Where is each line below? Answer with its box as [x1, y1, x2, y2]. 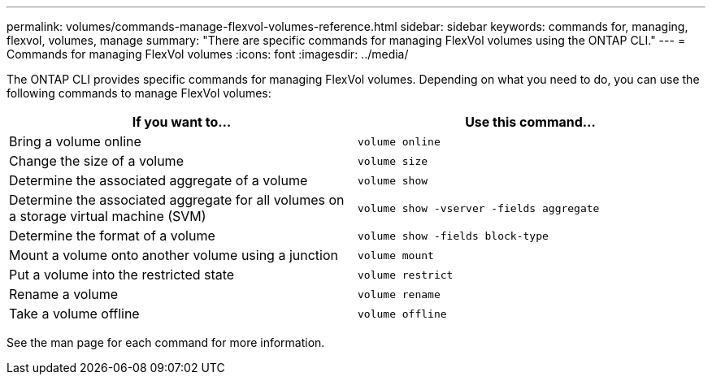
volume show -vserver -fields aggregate [358, 201, 600, 214]
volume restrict [358, 268, 454, 281]
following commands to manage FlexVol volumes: [7, 86, 271, 100]
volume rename [358, 288, 441, 301]
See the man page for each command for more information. [7, 336, 325, 349]
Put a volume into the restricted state [9, 266, 235, 283]
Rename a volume [9, 286, 119, 302]
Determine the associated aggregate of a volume [9, 172, 308, 188]
